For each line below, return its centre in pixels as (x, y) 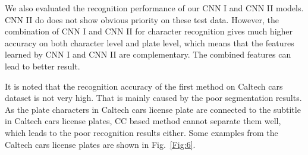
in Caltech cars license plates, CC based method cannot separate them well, (143, 121)
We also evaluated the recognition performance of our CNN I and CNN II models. (154, 8)
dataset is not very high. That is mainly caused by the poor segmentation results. (153, 98)
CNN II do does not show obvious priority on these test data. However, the (142, 19)
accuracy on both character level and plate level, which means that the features (150, 42)
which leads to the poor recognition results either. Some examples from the (142, 132)
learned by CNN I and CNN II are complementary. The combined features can (148, 54)
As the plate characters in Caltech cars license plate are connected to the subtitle (153, 109)
